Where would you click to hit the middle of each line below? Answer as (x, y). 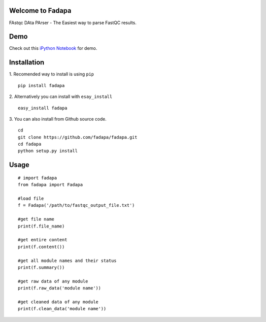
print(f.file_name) (41, 226)
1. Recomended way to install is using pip (51, 74)
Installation (27, 62)
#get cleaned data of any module (58, 302)
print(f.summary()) (41, 267)
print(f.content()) (41, 247)
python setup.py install (48, 151)
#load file (31, 199)
